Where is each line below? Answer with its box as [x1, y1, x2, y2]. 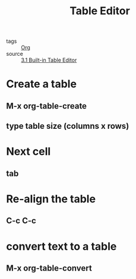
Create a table [6, 77, 77, 91]
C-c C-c [6, 215, 37, 226]
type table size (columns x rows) [6, 121, 129, 131]
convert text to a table [6, 239, 117, 253]
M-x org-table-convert [6, 263, 92, 273]
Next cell [6, 145, 51, 158]
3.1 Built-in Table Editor [21, 56, 77, 64]
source [6, 50, 24, 58]
